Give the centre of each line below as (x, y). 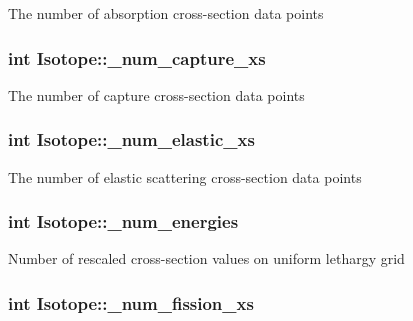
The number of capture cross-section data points (156, 94)
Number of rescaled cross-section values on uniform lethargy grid (206, 258)
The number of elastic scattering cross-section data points (185, 176)
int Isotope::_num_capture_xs (137, 57)
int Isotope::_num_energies (123, 221)
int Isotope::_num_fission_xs (131, 302)
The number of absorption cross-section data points (166, 13)
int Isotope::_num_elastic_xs (131, 139)
